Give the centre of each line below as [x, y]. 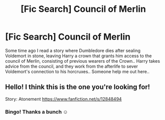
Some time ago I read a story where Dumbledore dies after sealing [73, 50]
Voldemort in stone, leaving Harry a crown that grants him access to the [79, 56]
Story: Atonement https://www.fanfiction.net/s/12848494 [64, 99]
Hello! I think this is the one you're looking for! [78, 87]
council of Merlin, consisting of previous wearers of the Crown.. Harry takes [82, 61]
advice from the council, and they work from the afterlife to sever [72, 66]
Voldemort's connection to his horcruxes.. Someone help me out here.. [77, 71]
